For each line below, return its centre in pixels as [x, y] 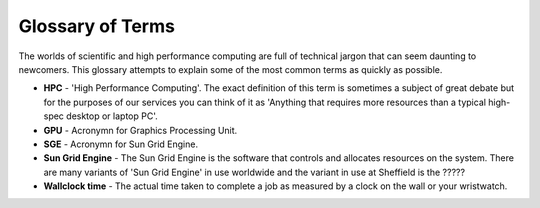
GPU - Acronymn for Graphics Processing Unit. [140, 130]
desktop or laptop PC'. [112, 116]
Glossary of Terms [96, 26]
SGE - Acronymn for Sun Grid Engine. [121, 144]
